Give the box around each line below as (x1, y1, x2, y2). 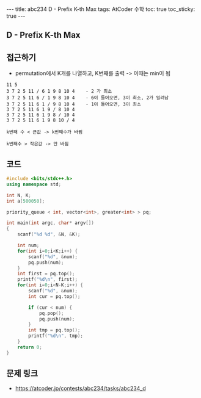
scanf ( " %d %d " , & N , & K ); (17, 231, 81, 237)
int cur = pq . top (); (28, 293, 81, 300)
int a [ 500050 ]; (6, 198, 45, 204)
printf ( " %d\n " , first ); (17, 277, 78, 283)
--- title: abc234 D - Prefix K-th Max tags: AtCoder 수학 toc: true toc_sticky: (6, 5, 196, 13)
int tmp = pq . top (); (28, 327, 81, 333)
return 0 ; (17, 344, 43, 350)
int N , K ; (6, 192, 32, 198)
